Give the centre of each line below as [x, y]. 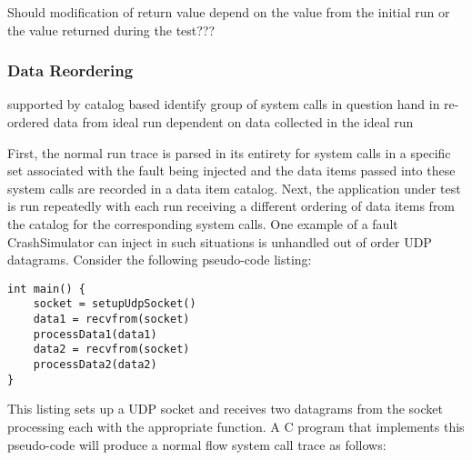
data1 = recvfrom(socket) [111, 320]
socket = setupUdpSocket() [115, 304]
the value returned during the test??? [111, 30]
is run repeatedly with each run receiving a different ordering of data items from [231, 206]
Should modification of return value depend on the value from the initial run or [229, 12]
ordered [28, 122]
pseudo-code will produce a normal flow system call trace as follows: [197, 444]
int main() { [46, 289]
